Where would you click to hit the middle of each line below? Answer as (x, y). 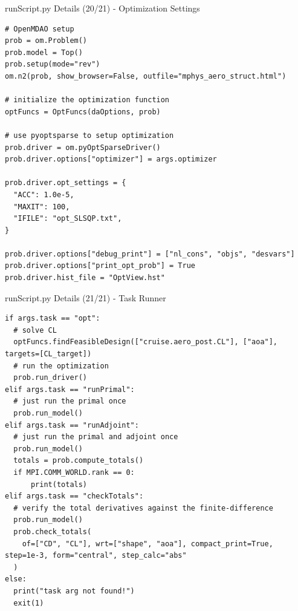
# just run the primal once (70, 401)
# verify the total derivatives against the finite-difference (143, 508)
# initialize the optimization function (87, 100)
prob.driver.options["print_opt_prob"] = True (100, 266)
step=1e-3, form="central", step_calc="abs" (96, 556)
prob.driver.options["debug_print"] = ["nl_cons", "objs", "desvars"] (150, 254)
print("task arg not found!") (74, 591)
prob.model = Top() (44, 52)
